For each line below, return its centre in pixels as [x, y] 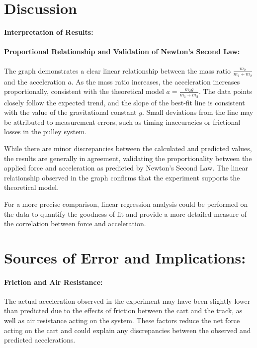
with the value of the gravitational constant [70, 112]
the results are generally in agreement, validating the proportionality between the [128, 158]
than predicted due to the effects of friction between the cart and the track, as [123, 310]
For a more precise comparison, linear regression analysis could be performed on [126, 204]
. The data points [225, 91]
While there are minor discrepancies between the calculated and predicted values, [128, 148]
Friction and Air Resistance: [53, 282]
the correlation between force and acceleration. [75, 223]
